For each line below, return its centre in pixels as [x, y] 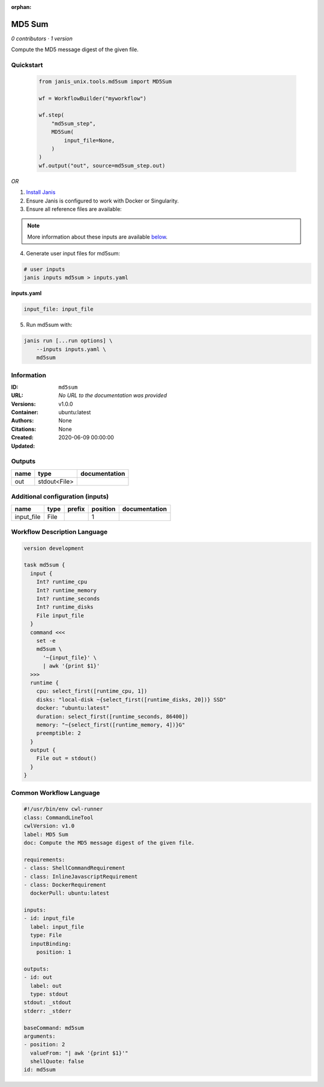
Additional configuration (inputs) [60, 497]
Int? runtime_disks [65, 607]
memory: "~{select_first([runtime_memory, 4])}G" [111, 725]
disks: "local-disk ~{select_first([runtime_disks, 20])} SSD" [131, 699]
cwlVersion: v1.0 [49, 826]
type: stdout [49, 994]
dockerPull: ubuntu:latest [70, 893]
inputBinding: [51, 944]
